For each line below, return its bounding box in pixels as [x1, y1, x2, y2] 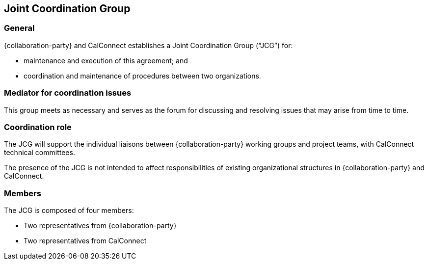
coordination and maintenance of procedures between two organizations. [24, 71, 261, 80]
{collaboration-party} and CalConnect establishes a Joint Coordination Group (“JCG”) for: [4, 41, 293, 50]
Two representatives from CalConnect [24, 237, 147, 245]
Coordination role [4, 122, 72, 132]
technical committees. [4, 148, 75, 157]
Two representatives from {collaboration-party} [24, 221, 177, 230]
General [4, 23, 35, 33]
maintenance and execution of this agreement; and [24, 56, 188, 65]
